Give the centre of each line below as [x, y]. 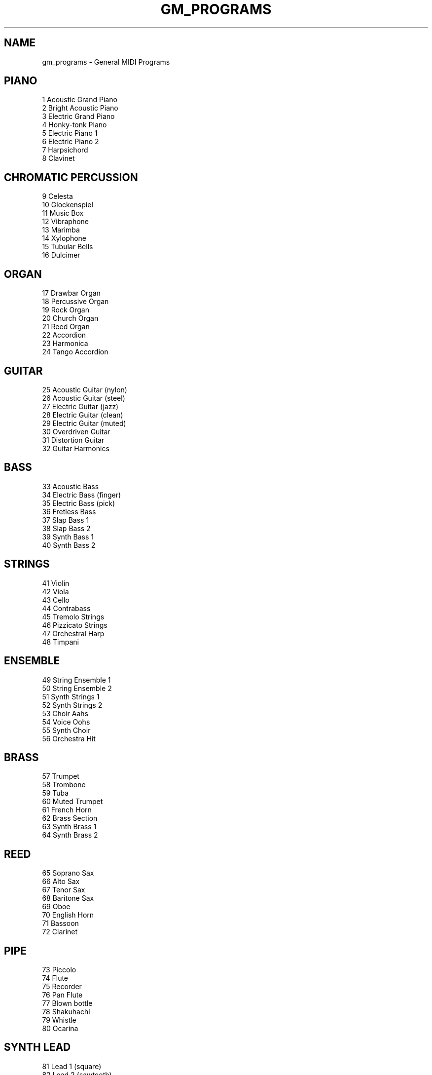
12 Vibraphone [65, 222]
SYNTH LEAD [37, 1047]
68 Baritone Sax [68, 898]
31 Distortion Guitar [73, 440]
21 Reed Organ [66, 327]
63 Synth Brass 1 [69, 827]
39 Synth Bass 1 [68, 537]
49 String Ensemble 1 [76, 680]
